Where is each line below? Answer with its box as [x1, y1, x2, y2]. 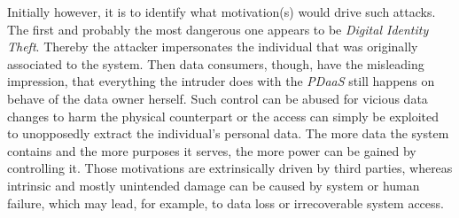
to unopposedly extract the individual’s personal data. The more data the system [7, 124, 449, 143]
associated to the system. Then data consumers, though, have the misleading [7, 54, 424, 73]
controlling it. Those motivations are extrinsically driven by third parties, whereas [7, 159, 453, 177]
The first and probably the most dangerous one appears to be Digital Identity [7, 19, 429, 38]
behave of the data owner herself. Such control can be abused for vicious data [7, 89, 428, 107]
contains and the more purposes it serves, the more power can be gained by [7, 141, 416, 160]
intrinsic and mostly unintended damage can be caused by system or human [7, 175, 420, 194]
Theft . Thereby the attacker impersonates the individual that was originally [7, 37, 418, 56]
